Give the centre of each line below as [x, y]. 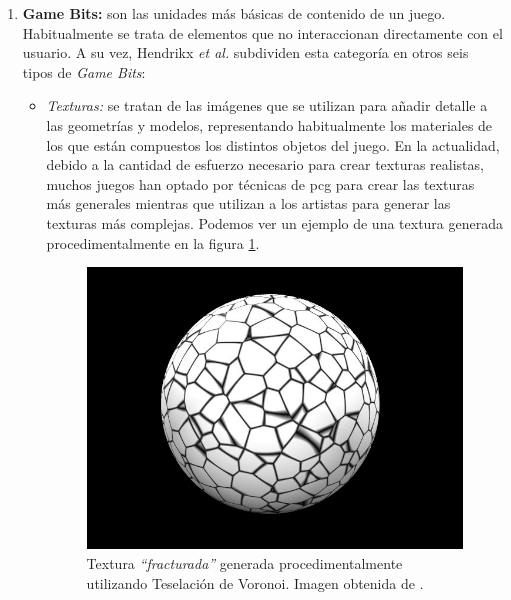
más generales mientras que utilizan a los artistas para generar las [248, 203]
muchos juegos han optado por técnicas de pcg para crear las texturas [260, 183]
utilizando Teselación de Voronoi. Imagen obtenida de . [255, 582]
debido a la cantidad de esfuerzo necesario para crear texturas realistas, [265, 164]
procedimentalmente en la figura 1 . [153, 242]
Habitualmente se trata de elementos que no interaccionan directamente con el [262, 32]
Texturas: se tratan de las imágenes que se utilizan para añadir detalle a [267, 105]
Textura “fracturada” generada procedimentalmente [244, 563]
